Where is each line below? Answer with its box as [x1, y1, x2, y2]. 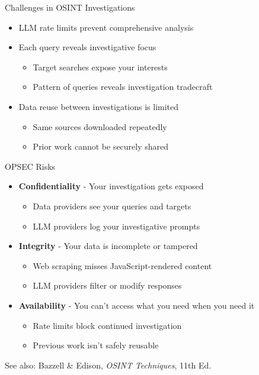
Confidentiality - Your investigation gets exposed [18, 180, 204, 192]
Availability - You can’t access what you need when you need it [18, 299, 255, 311]
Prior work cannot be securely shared [33, 140, 169, 153]
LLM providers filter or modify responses [33, 279, 182, 292]
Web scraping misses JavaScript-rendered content [33, 259, 212, 271]
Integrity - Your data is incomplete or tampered [18, 240, 198, 252]
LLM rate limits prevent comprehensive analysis [18, 21, 194, 33]
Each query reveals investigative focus [18, 41, 156, 53]
